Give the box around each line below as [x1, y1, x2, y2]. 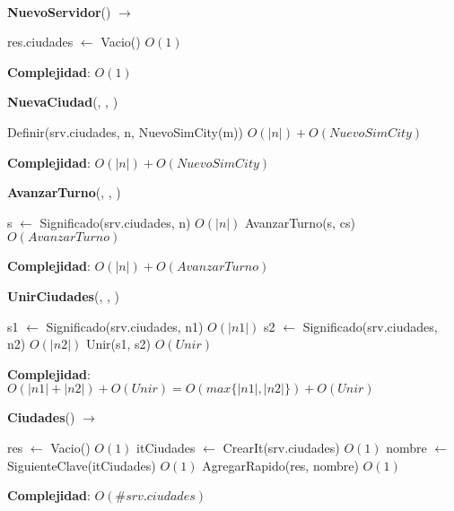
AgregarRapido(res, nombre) [202, 455, 359, 474]
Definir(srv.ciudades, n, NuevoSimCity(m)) [7, 122, 243, 141]
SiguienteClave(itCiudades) [7, 455, 156, 474]
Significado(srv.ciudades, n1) [46, 316, 204, 335]
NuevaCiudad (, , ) [7, 92, 118, 111]
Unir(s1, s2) [85, 334, 152, 353]
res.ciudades [7, 32, 74, 51]
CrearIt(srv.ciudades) [223, 437, 340, 456]
